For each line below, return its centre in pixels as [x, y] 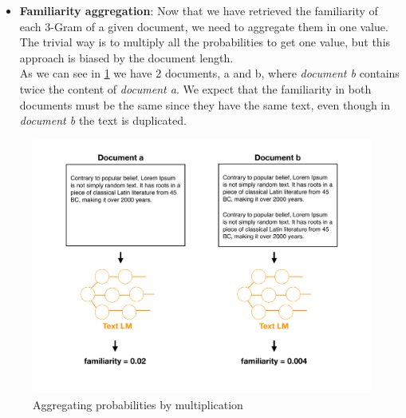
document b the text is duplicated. [103, 120]
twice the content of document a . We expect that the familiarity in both [195, 88]
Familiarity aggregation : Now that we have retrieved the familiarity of [199, 10]
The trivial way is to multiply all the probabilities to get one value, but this [205, 42]
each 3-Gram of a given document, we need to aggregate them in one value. [204, 26]
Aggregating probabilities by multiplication [138, 404]
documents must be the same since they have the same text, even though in [205, 104]
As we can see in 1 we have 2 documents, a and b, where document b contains [209, 73]
